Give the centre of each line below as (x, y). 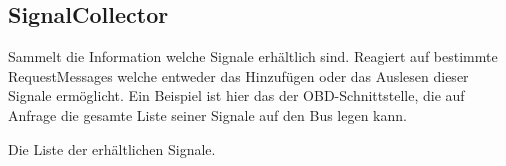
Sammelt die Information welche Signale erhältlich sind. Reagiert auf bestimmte (253, 56)
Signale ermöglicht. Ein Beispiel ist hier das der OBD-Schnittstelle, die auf (236, 95)
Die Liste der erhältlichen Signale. (112, 148)
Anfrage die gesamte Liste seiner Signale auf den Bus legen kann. (207, 114)
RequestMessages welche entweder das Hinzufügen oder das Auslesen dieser (238, 75)
